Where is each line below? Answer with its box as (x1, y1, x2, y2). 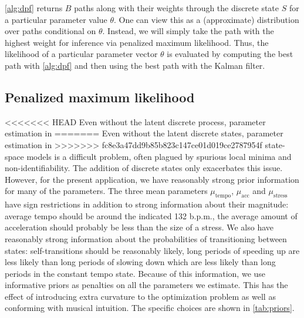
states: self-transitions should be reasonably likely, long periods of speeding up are (5, 244, 300, 256)
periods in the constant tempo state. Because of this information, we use (5, 267, 266, 279)
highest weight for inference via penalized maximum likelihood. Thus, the (5, 36, 269, 48)
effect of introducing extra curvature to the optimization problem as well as (5, 290, 276, 302)
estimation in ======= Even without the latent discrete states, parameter (5, 127, 283, 139)
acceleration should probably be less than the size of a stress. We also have (5, 221, 274, 233)
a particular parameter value (5, 13, 107, 25)
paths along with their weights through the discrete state (74, 2, 279, 14)
